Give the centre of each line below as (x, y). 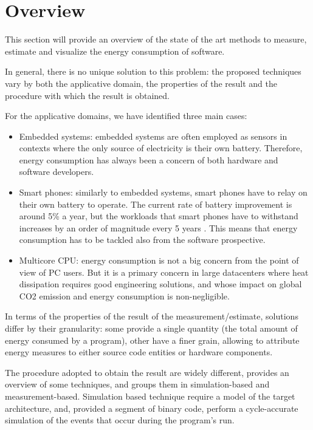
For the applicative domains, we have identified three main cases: (126, 116)
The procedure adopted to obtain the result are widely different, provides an (147, 372)
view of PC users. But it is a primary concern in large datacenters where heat (164, 272)
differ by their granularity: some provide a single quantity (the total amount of (151, 328)
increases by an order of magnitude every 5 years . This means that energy (158, 227)
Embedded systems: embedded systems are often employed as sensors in (153, 136)
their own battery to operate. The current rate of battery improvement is (156, 204)
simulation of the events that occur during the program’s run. (120, 420)
